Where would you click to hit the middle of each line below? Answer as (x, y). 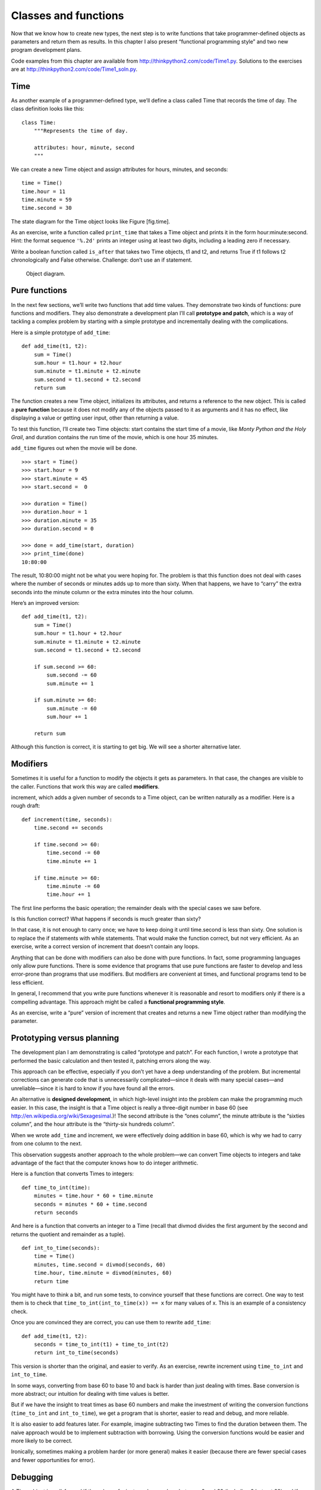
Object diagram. (45, 274)
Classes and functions (67, 15)
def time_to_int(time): (56, 1187)
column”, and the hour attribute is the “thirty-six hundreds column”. (93, 1124)
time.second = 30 (47, 208)
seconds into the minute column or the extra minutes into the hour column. (103, 592)
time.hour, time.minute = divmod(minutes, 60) (103, 1273)
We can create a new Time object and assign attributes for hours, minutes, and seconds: (119, 169)
